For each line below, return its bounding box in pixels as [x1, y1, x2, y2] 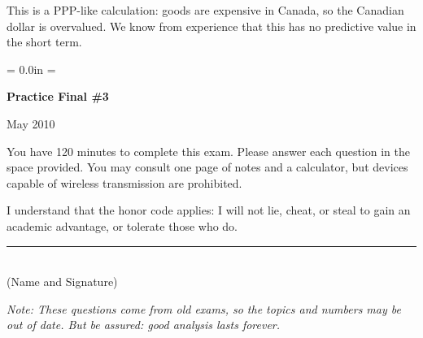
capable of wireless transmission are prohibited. [7, 174, 242, 191]
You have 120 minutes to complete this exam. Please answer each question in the [7, 142, 410, 159]
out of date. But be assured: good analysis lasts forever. [7, 316, 281, 333]
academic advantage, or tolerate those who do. [7, 217, 238, 234]
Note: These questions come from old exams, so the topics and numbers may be [7, 300, 401, 317]
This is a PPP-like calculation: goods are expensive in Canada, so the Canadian [7, 2, 404, 18]
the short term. [7, 33, 82, 50]
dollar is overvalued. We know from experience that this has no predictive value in [7, 17, 416, 34]
